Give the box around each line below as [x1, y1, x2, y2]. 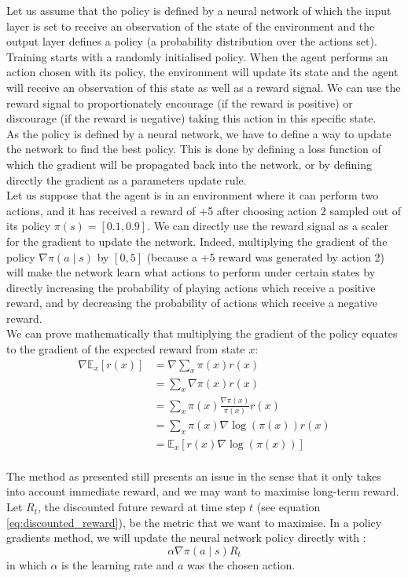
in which [6, 556, 47, 573]
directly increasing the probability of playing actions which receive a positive [6, 279, 376, 295]
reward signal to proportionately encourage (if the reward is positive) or [6, 94, 353, 111]
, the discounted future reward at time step [38, 499, 246, 515]
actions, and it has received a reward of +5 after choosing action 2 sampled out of [6, 202, 402, 218]
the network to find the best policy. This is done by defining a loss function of [6, 141, 381, 157]
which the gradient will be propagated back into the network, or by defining [6, 155, 372, 172]
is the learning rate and [61, 556, 175, 573]
